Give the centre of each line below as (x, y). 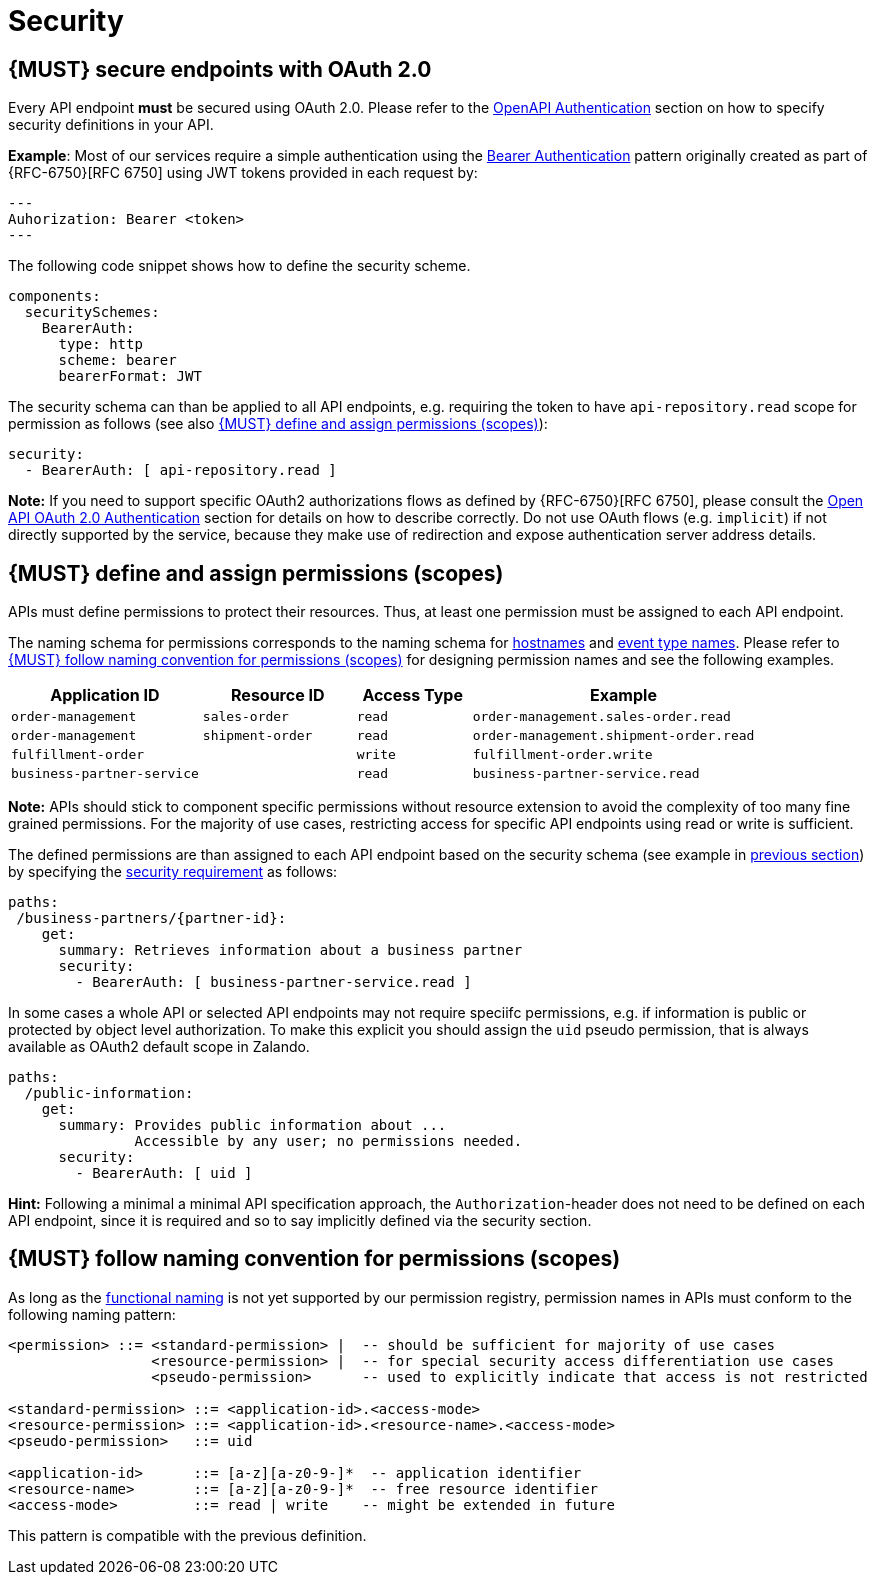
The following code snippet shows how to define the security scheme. (239, 266)
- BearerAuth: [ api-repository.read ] (180, 470)
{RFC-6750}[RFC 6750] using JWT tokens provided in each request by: (243, 173)
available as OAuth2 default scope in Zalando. (159, 1047)
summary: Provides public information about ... (252, 1125)
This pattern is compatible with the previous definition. (187, 1535)
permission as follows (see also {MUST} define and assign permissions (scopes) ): (278, 424)
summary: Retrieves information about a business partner (290, 950)
